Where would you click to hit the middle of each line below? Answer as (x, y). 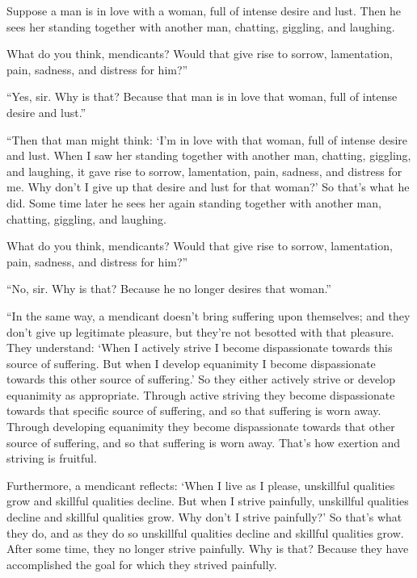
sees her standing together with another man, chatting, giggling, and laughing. (201, 26)
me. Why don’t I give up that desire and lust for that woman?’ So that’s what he (208, 187)
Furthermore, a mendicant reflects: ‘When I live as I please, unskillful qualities (201, 485)
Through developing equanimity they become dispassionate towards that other (201, 427)
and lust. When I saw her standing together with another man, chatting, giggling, (209, 155)
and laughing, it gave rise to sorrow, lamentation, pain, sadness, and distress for (204, 171)
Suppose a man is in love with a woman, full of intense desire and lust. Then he (204, 10)
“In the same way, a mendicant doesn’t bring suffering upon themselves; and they (208, 315)
